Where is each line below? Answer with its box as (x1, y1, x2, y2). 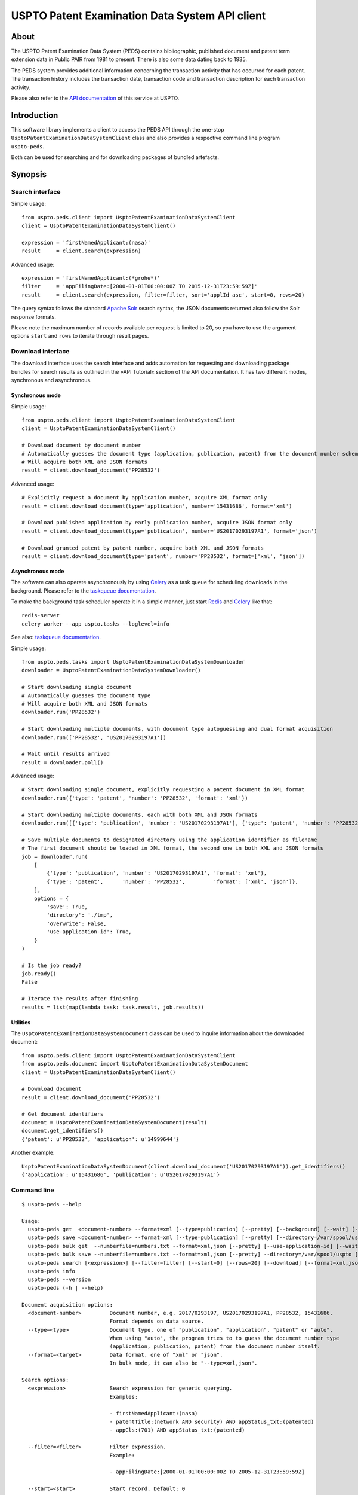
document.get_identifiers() (21, 1127, 104, 1134)
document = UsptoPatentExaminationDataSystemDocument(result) (21, 1119, 208, 1125)
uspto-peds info (27, 1268, 76, 1274)
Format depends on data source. (109, 1318, 204, 1325)
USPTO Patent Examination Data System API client (11, 9, 266, 22)
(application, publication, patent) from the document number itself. (109, 1343, 320, 1350)
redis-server (21, 612, 60, 619)
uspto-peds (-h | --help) (27, 1285, 104, 1291)
